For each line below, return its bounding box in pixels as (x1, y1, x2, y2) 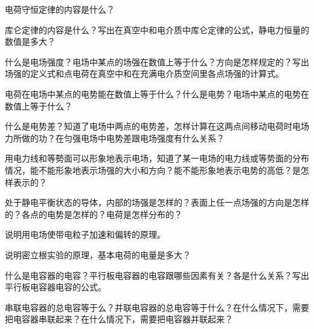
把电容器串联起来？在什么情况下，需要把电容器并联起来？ (5, 313, 233, 325)
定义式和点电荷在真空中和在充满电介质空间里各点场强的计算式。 (30, 67, 284, 80)
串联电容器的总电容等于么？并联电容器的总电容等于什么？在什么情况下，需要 (5, 301, 309, 313)
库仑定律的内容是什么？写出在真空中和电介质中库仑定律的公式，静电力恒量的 (5, 23, 309, 36)
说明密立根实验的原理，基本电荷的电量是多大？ (5, 248, 191, 261)
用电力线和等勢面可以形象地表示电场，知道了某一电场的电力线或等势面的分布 (5, 152, 309, 164)
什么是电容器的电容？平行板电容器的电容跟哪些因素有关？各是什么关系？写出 (5, 269, 309, 281)
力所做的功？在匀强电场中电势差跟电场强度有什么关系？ (5, 131, 225, 144)
